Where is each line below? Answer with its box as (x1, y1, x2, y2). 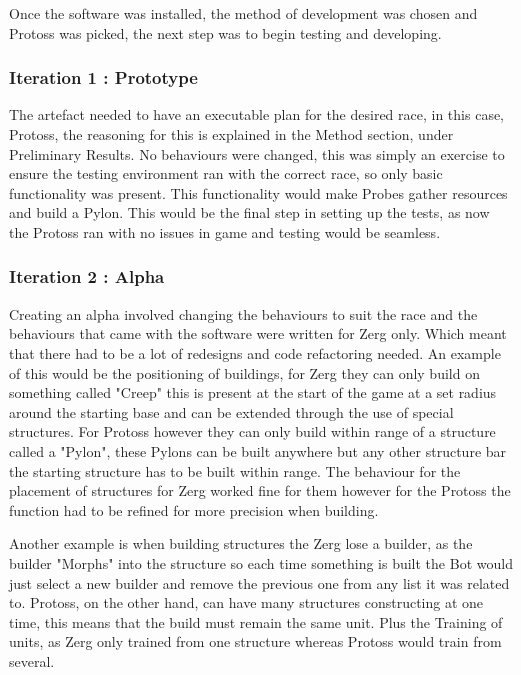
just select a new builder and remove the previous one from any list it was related (9, 572, 510, 593)
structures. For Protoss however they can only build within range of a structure (9, 421, 496, 442)
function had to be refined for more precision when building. (9, 499, 379, 520)
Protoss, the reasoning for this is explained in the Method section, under (9, 124, 454, 144)
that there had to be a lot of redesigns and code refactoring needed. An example (9, 342, 501, 363)
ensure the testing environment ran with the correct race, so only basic (9, 163, 443, 184)
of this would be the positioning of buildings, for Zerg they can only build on (9, 362, 480, 383)
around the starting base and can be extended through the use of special (9, 401, 454, 422)
